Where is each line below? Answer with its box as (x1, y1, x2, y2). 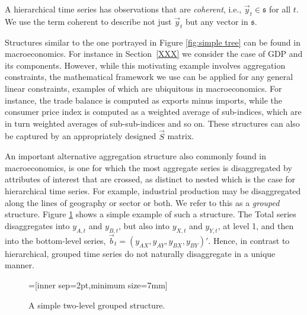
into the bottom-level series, (5, 234, 106, 246)
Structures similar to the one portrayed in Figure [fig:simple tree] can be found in (5, 36, 300, 48)
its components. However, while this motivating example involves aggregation (5, 59, 286, 71)
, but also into (119, 219, 170, 232)
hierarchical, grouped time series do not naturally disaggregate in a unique (5, 247, 276, 259)
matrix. (167, 130, 194, 142)
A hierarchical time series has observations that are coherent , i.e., (5, 3, 242, 15)
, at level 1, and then (218, 219, 294, 232)
